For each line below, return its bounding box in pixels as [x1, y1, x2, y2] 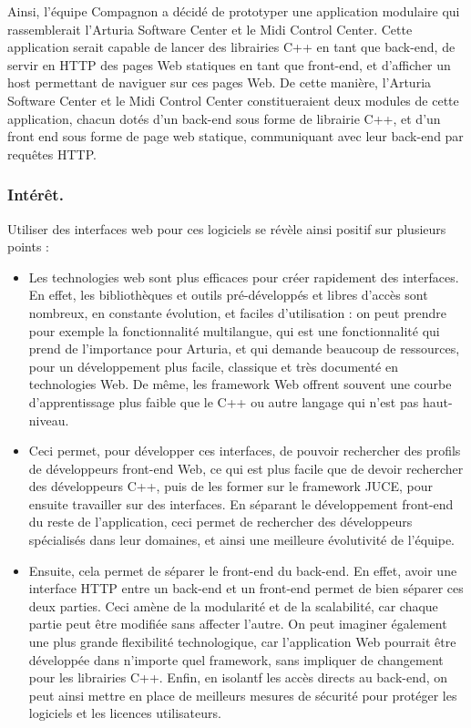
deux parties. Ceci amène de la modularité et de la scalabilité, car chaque [28, 596, 438, 615]
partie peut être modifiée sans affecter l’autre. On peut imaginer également [28, 614, 447, 633]
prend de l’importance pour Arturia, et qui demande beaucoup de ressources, [28, 339, 460, 358]
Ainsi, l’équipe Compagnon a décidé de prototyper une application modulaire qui [7, 2, 460, 20]
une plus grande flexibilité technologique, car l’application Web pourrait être [28, 632, 456, 651]
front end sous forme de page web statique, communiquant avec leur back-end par [7, 127, 464, 146]
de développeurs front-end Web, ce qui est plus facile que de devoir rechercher [28, 458, 464, 477]
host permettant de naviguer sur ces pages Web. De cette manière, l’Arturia [7, 73, 432, 92]
